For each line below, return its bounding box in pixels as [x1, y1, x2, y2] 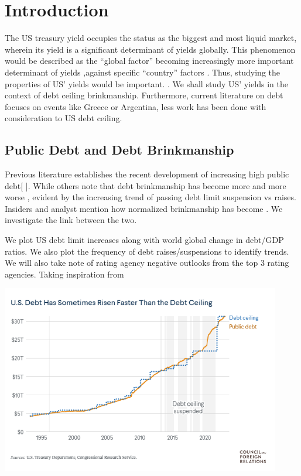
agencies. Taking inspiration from [5, 268, 124, 280]
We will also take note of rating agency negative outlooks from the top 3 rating [5, 256, 289, 269]
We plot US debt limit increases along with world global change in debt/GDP [5, 234, 284, 246]
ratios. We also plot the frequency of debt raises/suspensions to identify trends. [5, 245, 289, 257]
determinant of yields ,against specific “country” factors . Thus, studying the [5, 66, 280, 78]
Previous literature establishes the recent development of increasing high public [5, 168, 289, 180]
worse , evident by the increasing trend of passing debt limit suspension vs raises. [5, 191, 296, 203]
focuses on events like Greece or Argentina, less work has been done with [5, 100, 266, 112]
